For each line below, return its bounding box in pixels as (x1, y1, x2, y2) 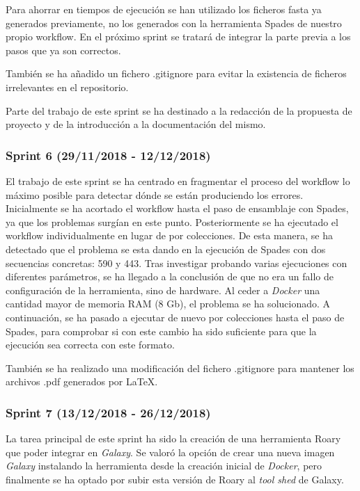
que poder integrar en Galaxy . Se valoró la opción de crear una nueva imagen (6, 444, 335, 459)
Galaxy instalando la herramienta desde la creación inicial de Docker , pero (6, 458, 322, 473)
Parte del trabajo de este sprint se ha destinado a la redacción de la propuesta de (6, 103, 352, 118)
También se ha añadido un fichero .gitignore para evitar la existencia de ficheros (6, 66, 347, 81)
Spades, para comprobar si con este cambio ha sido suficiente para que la (6, 323, 317, 338)
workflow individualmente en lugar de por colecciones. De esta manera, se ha (6, 228, 333, 243)
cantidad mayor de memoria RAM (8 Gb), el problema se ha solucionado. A (6, 296, 331, 311)
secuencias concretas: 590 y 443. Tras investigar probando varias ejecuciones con (6, 255, 347, 270)
